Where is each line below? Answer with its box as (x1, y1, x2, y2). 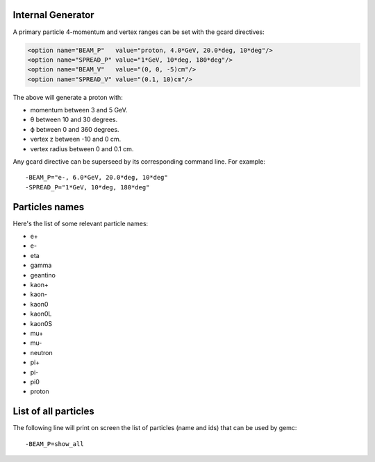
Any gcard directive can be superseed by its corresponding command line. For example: (12, 157, 265, 166)
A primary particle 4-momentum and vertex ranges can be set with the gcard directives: (12, 28, 265, 36)
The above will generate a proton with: (12, 93, 123, 101)
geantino (30, 271, 56, 279)
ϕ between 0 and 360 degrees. (30, 125, 119, 133)
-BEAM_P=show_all (25, 440, 84, 447)
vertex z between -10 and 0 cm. (30, 135, 122, 144)
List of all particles (12, 406, 95, 418)
